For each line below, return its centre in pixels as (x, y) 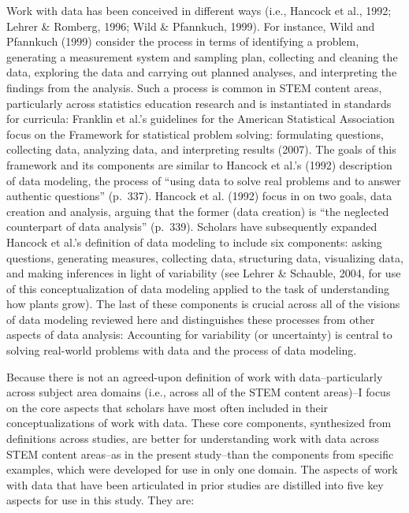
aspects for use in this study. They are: (100, 500)
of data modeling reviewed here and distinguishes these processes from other (191, 319)
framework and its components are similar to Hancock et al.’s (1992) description (199, 164)
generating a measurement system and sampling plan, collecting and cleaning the (202, 56)
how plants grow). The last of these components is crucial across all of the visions (203, 304)
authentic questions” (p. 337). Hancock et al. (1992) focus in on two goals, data (199, 196)
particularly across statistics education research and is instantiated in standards (199, 103)
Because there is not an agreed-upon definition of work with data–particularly (195, 376)
